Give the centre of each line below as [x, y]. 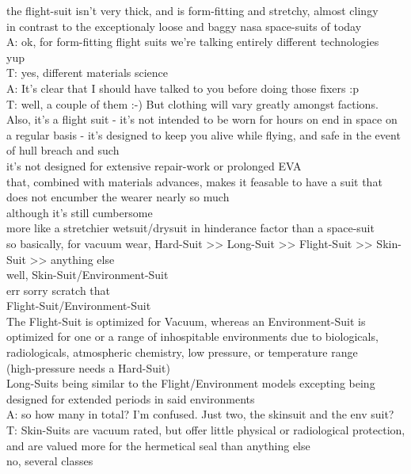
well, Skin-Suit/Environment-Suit [88, 275]
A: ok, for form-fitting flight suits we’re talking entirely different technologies [193, 42]
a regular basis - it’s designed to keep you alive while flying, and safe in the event [204, 134]
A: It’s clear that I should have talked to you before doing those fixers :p [183, 88]
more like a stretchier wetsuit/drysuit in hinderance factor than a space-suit [190, 228]
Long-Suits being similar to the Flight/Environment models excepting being [191, 383]
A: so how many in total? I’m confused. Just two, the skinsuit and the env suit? [200, 414]
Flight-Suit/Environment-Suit [79, 306]
